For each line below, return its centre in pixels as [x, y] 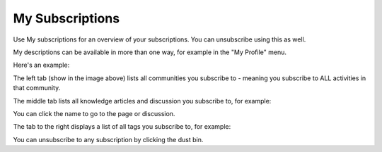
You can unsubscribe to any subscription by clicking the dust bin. [108, 139]
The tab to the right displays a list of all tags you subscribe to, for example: [122, 127]
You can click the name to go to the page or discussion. [94, 113]
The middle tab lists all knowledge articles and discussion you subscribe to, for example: [142, 101]
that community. [37, 88]
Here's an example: [41, 65]
